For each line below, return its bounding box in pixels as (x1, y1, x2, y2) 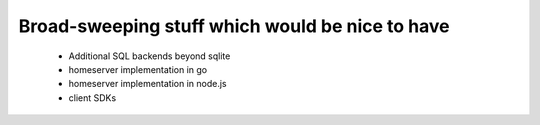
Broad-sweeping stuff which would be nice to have (18, 15, 450, 37)
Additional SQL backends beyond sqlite (68, 50, 231, 62)
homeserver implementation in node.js (68, 78, 227, 90)
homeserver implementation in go (68, 63, 208, 75)
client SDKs (68, 91, 117, 104)
